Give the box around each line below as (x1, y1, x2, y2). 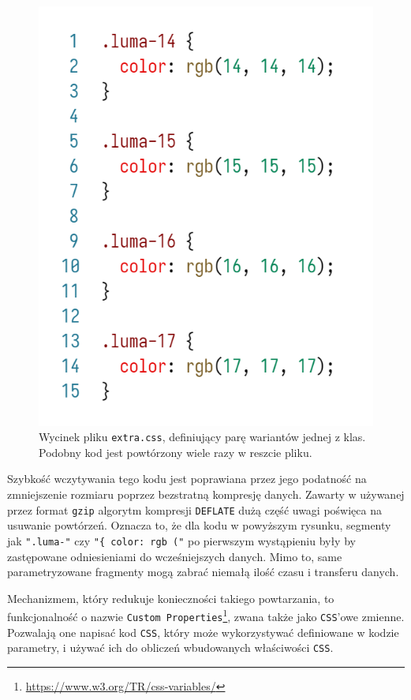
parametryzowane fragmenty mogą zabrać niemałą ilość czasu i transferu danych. (7, 563, 399, 580)
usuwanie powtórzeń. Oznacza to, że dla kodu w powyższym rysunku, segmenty (7, 517, 391, 533)
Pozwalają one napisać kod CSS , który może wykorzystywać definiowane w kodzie (7, 623, 399, 640)
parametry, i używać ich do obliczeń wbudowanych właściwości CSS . (7, 639, 334, 656)
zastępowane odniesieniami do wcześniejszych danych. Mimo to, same (7, 548, 342, 564)
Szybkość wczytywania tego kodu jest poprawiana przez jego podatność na (7, 470, 367, 487)
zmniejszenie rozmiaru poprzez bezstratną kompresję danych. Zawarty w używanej (7, 486, 405, 503)
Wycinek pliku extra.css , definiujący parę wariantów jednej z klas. (39, 429, 366, 445)
